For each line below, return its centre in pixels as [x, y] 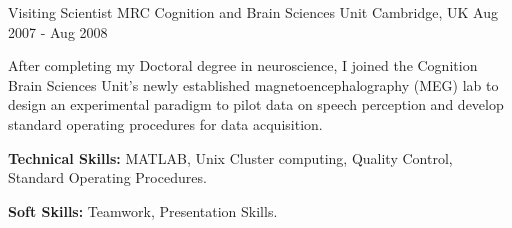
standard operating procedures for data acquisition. [165, 123]
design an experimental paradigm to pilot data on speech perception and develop [256, 104]
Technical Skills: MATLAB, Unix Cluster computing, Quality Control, [230, 157]
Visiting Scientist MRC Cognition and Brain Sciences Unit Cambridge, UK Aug [253, 12]
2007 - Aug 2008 [58, 31]
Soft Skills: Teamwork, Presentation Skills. [143, 210]
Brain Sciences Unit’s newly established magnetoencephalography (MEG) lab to [253, 84]
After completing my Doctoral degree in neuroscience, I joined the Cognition [243, 65]
